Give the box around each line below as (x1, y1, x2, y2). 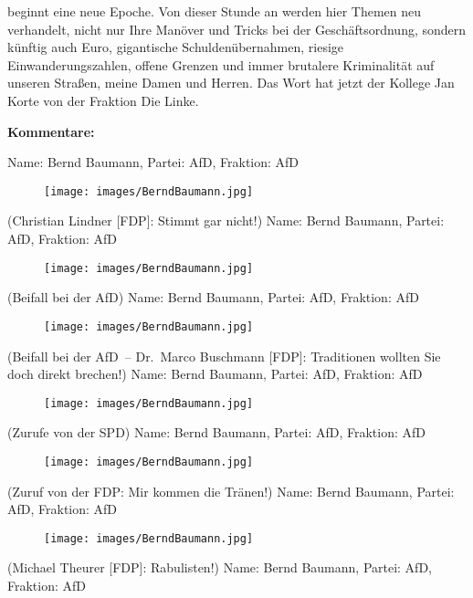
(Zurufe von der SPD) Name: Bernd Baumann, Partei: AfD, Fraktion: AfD (7, 423, 426, 442)
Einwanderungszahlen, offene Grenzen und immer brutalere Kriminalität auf (7, 55, 435, 74)
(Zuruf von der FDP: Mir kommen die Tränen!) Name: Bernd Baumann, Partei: (7, 481, 455, 500)
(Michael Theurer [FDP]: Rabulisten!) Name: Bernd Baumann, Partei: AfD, (7, 558, 432, 577)
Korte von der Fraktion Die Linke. (7, 90, 199, 110)
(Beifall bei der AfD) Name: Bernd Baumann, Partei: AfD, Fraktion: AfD (7, 288, 419, 307)
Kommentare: (7, 121, 95, 141)
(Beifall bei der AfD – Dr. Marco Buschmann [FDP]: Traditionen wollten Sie (7, 346, 441, 365)
